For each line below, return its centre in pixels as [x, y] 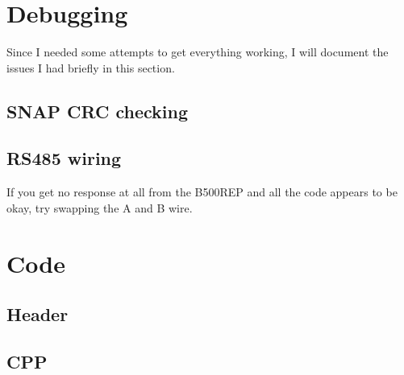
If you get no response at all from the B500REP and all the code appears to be [202, 192]
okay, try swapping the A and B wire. [100, 207]
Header [37, 314]
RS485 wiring [64, 158]
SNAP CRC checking [98, 111]
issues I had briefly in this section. [91, 67]
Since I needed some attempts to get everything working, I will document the [198, 52]
